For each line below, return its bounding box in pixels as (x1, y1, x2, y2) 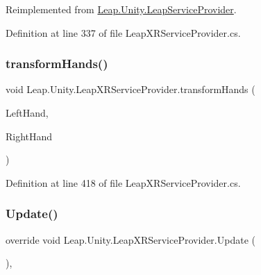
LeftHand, (6, 106, 49, 119)
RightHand (6, 128, 53, 143)
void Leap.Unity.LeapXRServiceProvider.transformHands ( (6, 82, 255, 97)
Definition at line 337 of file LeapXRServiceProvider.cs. (6, 25, 241, 40)
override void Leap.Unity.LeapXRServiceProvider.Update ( (6, 232, 255, 247)
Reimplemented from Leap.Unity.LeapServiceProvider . (6, 2, 237, 16)
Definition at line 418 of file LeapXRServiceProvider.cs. (6, 175, 241, 190)
